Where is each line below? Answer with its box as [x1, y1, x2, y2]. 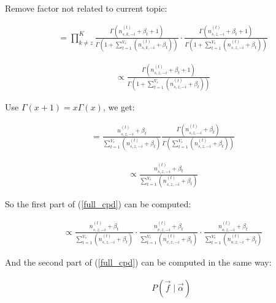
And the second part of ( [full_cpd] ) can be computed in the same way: [5, 256, 272, 269]
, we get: [102, 100, 135, 113]
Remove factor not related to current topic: [5, 2, 167, 14]
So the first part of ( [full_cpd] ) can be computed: [5, 198, 191, 210]
